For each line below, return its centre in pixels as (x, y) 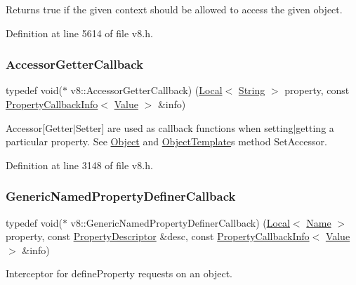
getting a (315, 127)
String (252, 90)
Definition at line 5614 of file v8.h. (79, 33)
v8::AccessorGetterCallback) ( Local (146, 90)
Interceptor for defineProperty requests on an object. (119, 273)
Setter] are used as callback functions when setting (184, 127)
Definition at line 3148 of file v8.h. (79, 165)
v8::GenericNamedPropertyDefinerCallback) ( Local (180, 222)
